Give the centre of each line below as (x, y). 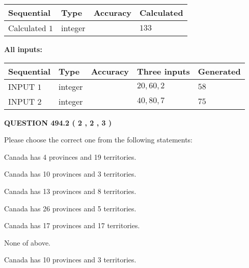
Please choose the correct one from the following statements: (99, 140)
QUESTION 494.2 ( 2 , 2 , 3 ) (58, 122)
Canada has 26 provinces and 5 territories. (70, 208)
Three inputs (163, 71)
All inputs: (23, 49)
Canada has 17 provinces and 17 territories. (72, 225)
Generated (219, 71)
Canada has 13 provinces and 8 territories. (70, 191)
